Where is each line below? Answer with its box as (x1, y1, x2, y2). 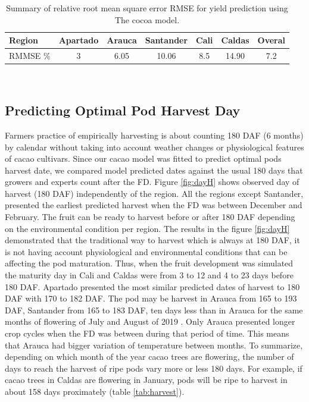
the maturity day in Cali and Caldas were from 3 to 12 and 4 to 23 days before (5, 269, 294, 281)
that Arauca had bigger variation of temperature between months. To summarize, (5, 338, 303, 351)
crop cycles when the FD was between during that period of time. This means (5, 327, 289, 340)
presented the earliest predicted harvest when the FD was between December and (5, 199, 302, 211)
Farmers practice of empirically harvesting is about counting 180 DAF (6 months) (5, 128, 304, 141)
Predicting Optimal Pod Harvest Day (5, 101, 241, 120)
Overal (257, 34, 286, 46)
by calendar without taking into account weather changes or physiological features (5, 140, 304, 153)
